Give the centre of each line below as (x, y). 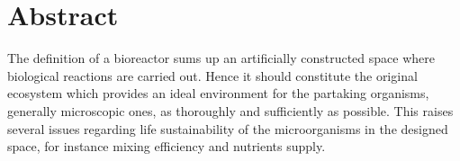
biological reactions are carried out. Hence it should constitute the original (212, 75)
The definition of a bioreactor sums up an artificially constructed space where (221, 58)
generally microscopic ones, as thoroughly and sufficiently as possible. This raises (230, 110)
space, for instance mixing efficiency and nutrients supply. (167, 146)
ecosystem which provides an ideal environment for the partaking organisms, (218, 93)
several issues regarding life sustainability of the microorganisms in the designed (228, 128)
